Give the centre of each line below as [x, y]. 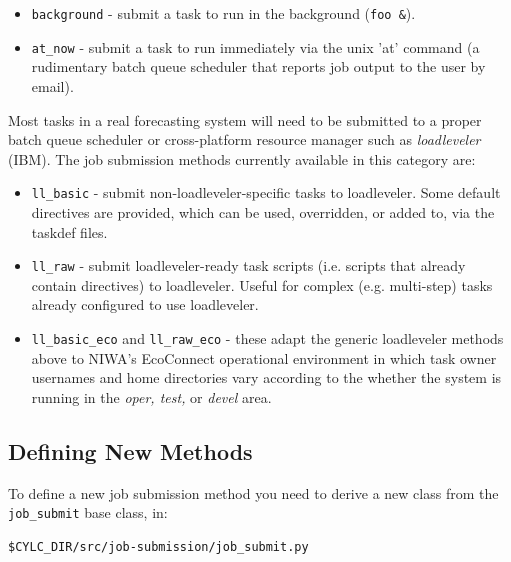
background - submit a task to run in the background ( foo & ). [223, 13]
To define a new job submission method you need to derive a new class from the [253, 492]
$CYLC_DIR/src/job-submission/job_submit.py [158, 546]
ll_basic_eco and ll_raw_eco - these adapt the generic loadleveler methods [267, 337]
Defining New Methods [130, 450]
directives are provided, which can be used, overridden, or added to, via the [263, 211]
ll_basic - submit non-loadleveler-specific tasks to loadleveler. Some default [266, 192]
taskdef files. [69, 231]
